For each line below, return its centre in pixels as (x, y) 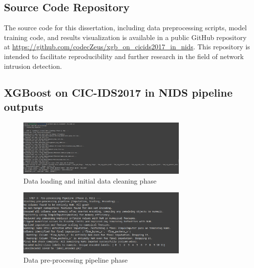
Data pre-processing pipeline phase (76, 260)
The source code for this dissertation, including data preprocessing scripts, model (126, 28)
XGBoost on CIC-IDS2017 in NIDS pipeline (118, 92)
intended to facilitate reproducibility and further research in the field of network (124, 56)
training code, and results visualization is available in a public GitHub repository (125, 37)
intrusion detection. (33, 66)
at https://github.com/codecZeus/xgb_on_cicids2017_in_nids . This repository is (127, 47)
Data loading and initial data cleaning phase (90, 180)
